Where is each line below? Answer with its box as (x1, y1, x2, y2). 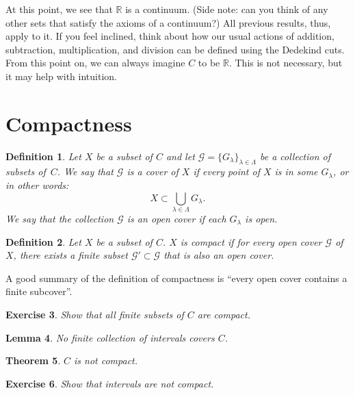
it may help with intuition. (5, 68, 117, 83)
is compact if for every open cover (180, 234, 322, 249)
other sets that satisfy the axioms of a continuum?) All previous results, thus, (5, 15, 331, 29)
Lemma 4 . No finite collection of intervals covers (5, 330, 215, 344)
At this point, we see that (5, 2, 113, 16)
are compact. (197, 307, 250, 321)
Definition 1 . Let (5, 149, 81, 163)
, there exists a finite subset (13, 248, 128, 262)
